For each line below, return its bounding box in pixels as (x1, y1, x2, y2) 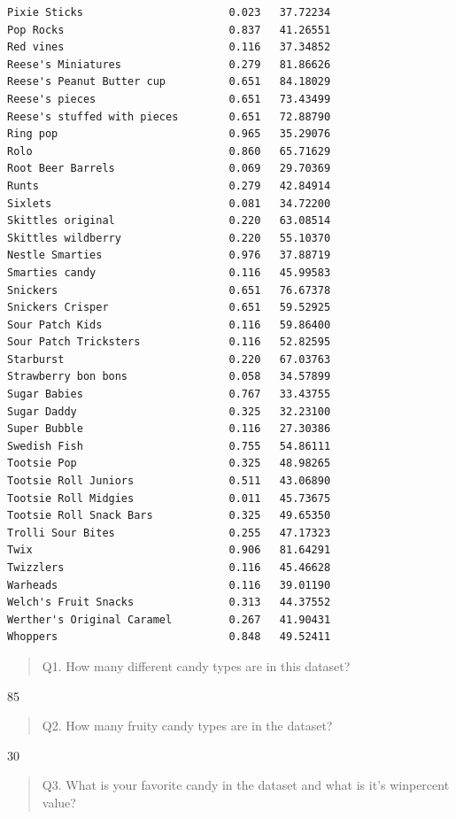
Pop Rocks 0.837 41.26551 (7, 23, 331, 36)
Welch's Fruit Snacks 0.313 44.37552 (7, 596, 331, 609)
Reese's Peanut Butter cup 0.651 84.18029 (7, 75, 331, 89)
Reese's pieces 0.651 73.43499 (7, 92, 331, 105)
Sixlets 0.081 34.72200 (7, 197, 331, 210)
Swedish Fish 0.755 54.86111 (7, 439, 331, 452)
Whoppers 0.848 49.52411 (7, 630, 331, 644)
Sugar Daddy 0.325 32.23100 (7, 405, 331, 418)
